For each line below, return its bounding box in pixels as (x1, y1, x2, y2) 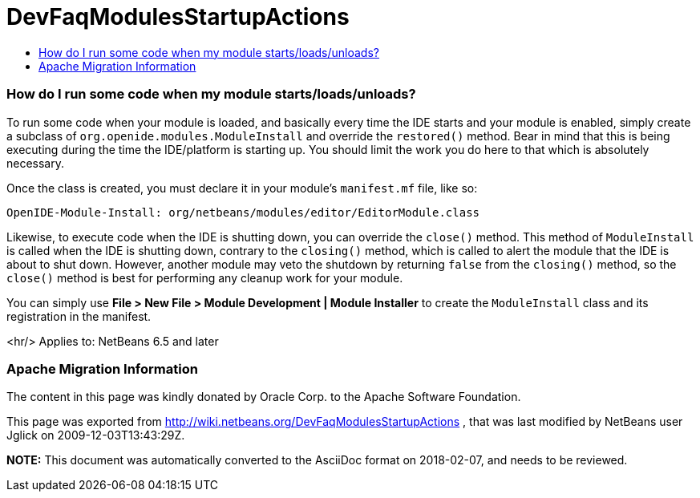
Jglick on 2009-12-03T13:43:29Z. (6, 428, 185, 443)
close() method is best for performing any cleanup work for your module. (6, 270, 403, 285)
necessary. (6, 156, 65, 170)
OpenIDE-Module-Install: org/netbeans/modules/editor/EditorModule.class (6, 205, 480, 219)
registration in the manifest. (6, 309, 152, 323)
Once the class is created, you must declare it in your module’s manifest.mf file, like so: (6, 180, 478, 195)
